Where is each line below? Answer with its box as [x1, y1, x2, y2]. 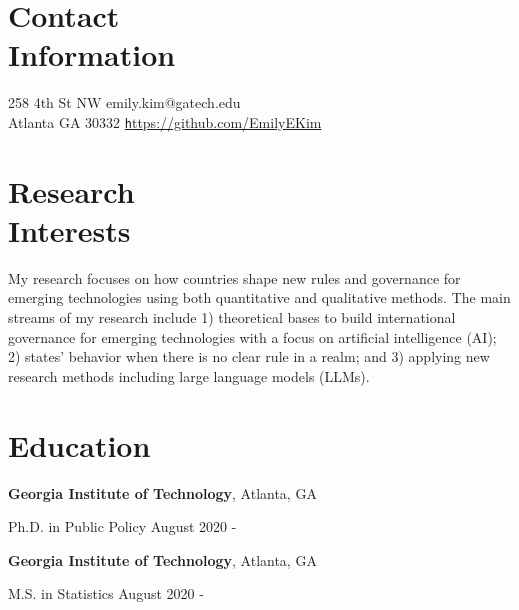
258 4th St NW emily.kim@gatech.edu [8, 92, 241, 113]
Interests [8, 209, 131, 250]
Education [8, 424, 151, 465]
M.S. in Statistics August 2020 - [8, 583, 204, 604]
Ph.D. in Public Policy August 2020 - [8, 516, 237, 537]
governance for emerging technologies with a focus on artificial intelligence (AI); [8, 326, 497, 347]
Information [8, 34, 176, 75]
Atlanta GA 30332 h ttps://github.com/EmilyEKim [8, 111, 322, 132]
